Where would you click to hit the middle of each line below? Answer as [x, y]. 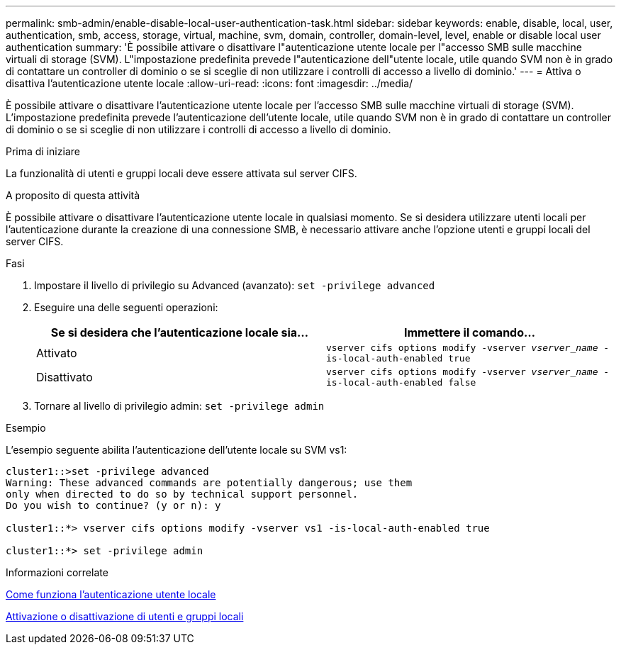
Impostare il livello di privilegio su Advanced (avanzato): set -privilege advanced [235, 285]
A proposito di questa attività [73, 195]
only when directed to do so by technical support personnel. [182, 494]
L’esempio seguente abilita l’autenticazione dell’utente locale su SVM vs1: [177, 450]
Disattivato [65, 377]
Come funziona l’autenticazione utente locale [111, 594]
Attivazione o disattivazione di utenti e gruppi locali [125, 616]
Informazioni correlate [57, 572]
